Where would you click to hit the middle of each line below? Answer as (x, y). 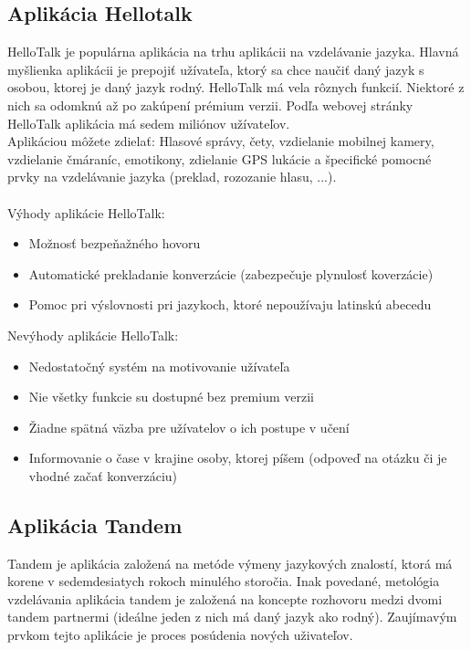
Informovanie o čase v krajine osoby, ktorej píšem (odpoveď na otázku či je (238, 458)
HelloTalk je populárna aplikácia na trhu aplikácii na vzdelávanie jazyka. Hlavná (233, 52)
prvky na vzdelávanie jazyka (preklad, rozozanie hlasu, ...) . (172, 177)
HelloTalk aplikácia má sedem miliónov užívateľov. (149, 123)
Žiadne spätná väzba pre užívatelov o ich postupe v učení (189, 427)
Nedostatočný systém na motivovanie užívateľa (159, 366)
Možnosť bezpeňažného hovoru (115, 243)
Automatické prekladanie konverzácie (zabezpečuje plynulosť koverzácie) (231, 273)
